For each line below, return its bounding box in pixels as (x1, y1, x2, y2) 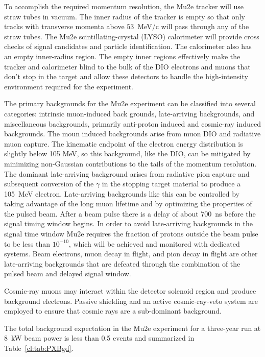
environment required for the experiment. (4, 81, 133, 91)
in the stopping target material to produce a (102, 178, 241, 189)
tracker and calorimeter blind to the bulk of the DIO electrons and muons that (4, 61, 251, 72)
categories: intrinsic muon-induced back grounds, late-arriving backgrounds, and (4, 108, 255, 118)
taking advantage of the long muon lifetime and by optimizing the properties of (4, 198, 252, 209)
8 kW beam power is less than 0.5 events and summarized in (4, 332, 195, 343)
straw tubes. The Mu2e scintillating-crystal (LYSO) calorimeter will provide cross (4, 31, 259, 41)
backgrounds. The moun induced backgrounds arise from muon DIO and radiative (4, 128, 261, 139)
